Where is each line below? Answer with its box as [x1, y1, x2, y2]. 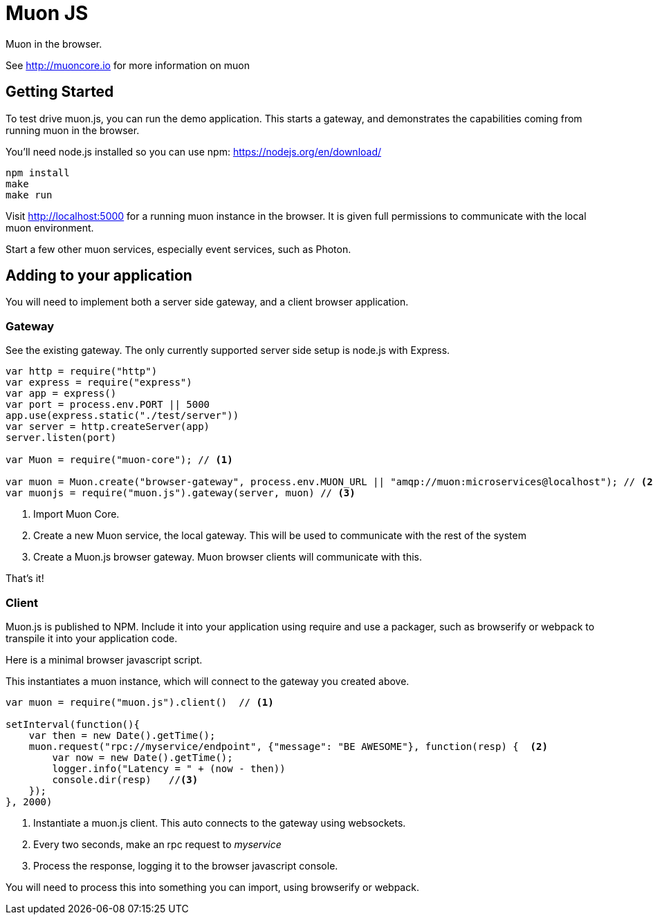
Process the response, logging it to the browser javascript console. [33, 859, 338, 872]
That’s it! [6, 572, 44, 585]
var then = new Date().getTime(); [28, 729, 216, 741]
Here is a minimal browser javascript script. [6, 653, 203, 666]
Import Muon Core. [33, 508, 120, 520]
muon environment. [6, 221, 94, 234]
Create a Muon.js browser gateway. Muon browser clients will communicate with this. [33, 551, 422, 563]
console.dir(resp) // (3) [52, 773, 199, 785]
